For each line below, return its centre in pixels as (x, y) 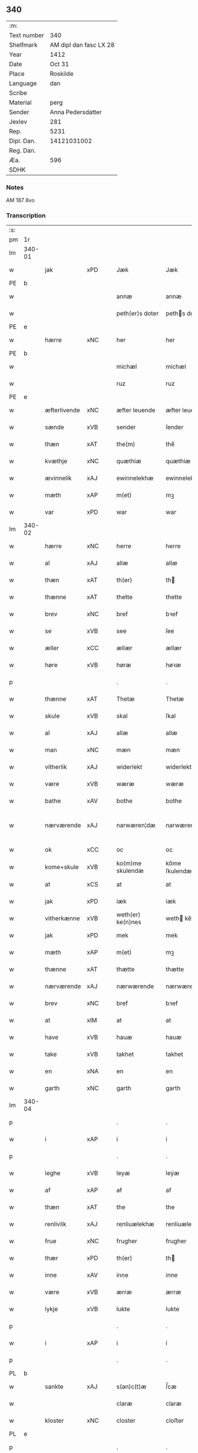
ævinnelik (58, 478)
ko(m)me (129, 863)
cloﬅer (175, 1421)
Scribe (18, 93)
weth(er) (128, 915)
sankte (54, 1387)
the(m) (126, 444)
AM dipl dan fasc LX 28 (82, 45)
